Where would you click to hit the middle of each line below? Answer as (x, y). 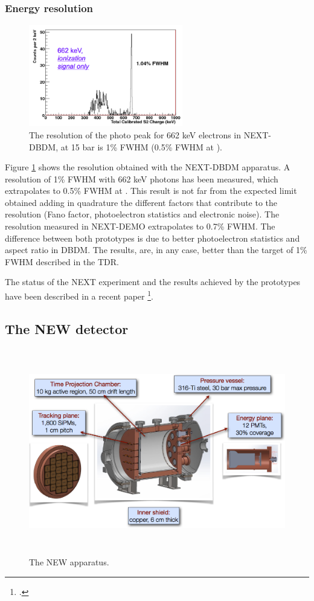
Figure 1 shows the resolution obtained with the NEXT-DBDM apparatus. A (148, 167)
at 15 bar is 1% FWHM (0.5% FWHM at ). (141, 146)
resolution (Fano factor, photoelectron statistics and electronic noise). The (142, 214)
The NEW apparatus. (69, 562)
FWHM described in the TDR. (62, 261)
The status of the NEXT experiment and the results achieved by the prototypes (153, 282)
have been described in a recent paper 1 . (79, 295)
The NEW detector (67, 328)
